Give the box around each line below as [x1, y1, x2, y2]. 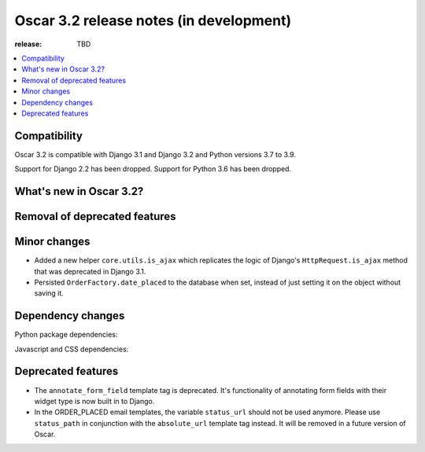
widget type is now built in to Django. [34, 396, 155, 406]
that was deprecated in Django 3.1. [34, 266, 146, 276]
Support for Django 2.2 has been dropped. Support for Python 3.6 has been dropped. [14, 164, 291, 174]
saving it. [34, 288, 65, 298]
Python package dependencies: [14, 330, 118, 340]
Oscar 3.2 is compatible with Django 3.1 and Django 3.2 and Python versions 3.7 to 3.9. [14, 149, 297, 159]
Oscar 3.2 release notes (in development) [14, 12, 292, 29]
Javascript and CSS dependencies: [14, 344, 129, 354]
